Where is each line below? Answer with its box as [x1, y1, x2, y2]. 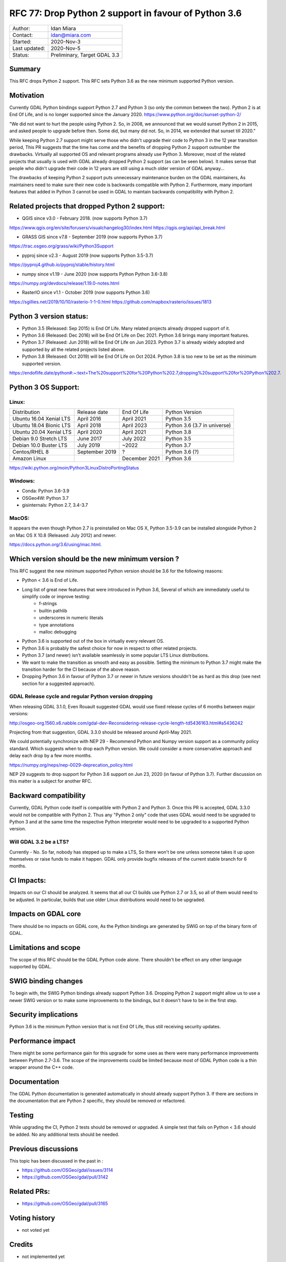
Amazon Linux [12, 455, 46, 462]
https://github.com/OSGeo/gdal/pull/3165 [22, 1200, 108, 1206]
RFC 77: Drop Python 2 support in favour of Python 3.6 [9, 8, 242, 19]
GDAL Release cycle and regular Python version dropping [9, 693, 153, 700]
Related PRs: [9, 1187, 50, 1196]
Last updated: [12, 44, 45, 51]
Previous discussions [9, 1144, 78, 1153]
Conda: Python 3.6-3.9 [22, 488, 70, 494]
